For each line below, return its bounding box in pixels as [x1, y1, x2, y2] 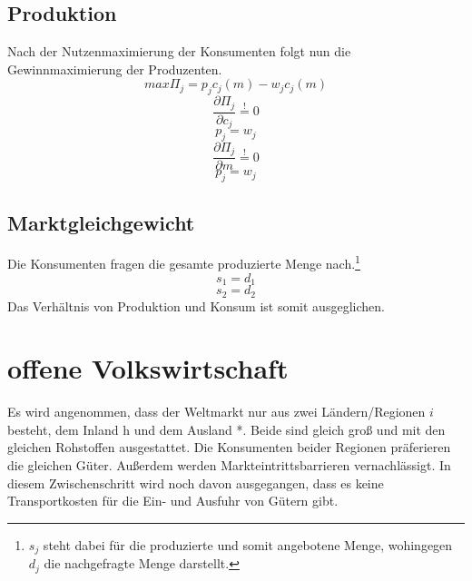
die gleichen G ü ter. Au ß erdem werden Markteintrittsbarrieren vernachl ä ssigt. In [7, 456, 451, 475]
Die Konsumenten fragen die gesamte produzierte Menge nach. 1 [7, 251, 360, 273]
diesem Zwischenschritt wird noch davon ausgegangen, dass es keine [7, 473, 384, 492]
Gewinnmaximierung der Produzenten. [7, 59, 222, 78]
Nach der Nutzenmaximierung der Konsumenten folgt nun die [7, 42, 351, 61]
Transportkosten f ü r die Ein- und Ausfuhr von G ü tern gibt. [7, 491, 339, 510]
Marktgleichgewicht [7, 208, 195, 236]
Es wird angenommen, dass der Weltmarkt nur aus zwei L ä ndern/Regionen [7, 402, 426, 421]
